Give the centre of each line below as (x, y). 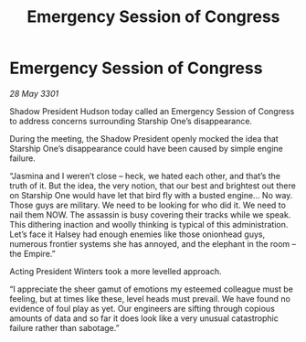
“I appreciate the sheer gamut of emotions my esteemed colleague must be (152, 289)
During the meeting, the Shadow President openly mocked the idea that (144, 138)
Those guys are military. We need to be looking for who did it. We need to (148, 205)
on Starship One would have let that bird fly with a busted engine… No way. (151, 195)
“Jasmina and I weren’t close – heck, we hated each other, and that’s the (145, 176)
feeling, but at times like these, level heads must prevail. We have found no (150, 298)
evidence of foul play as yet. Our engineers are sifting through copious (142, 308)
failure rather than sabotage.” (65, 327)
